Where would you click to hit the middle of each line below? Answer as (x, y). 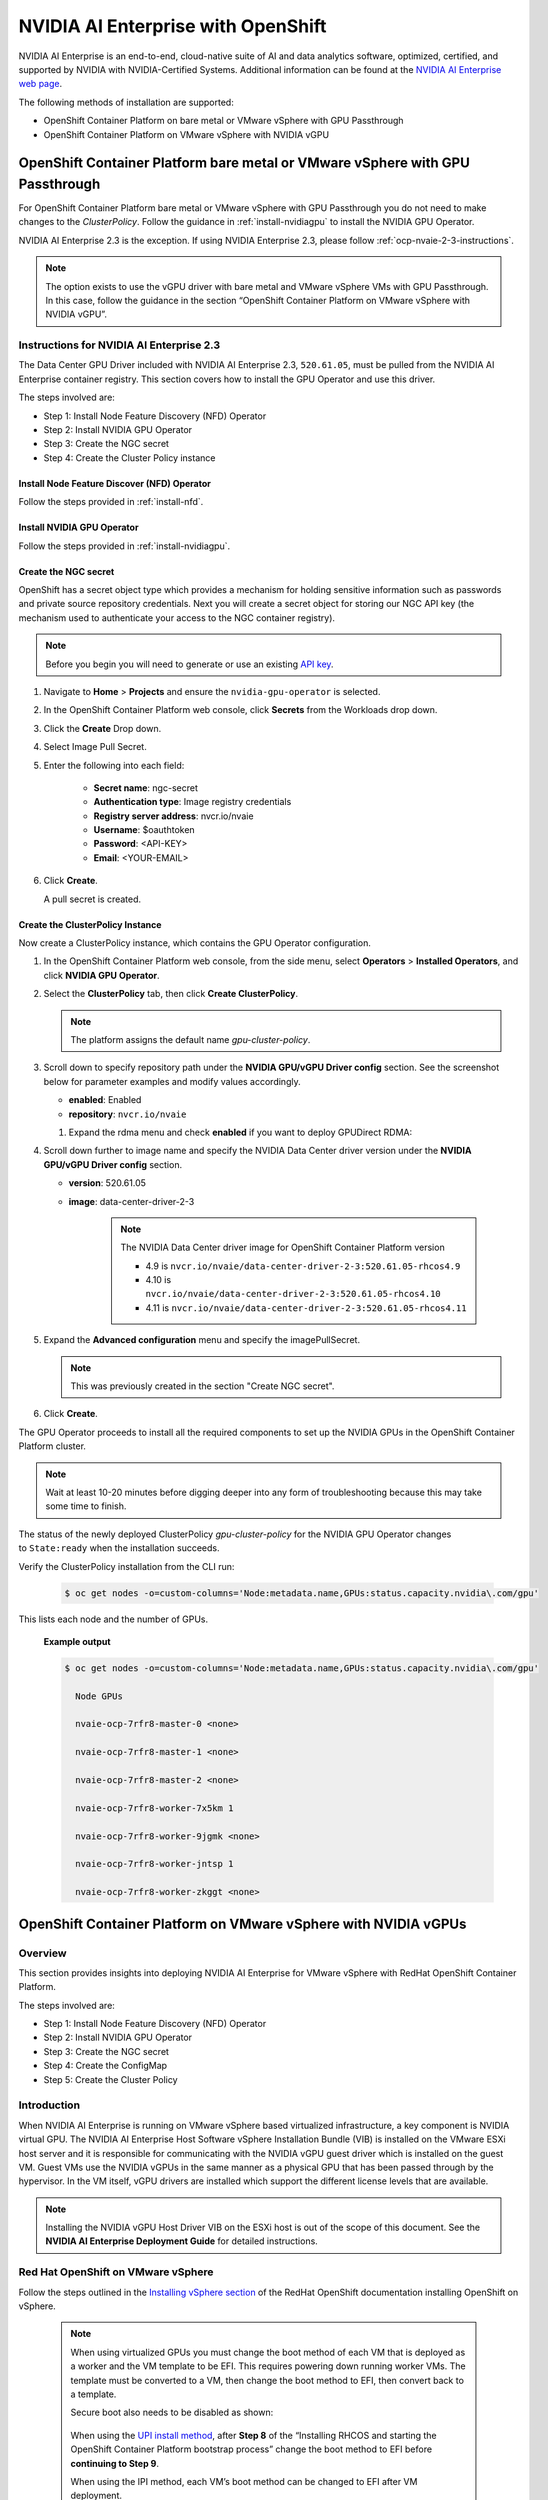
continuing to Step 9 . (115, 2463)
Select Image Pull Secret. (95, 747)
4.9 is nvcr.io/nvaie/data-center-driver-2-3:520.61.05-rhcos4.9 (303, 1266)
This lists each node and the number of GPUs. (113, 1619)
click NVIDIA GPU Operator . (101, 975)
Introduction (49, 2105)
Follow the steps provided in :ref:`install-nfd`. (111, 502)
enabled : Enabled (105, 1100)
